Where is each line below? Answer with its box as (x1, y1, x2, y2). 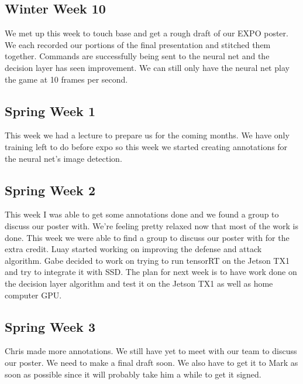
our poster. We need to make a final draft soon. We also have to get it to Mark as (5, 356, 298, 368)
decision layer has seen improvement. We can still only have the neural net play (5, 61, 290, 73)
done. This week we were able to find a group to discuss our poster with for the (5, 231, 290, 243)
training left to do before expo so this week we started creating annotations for (5, 140, 288, 152)
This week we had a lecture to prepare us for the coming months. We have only (5, 129, 290, 141)
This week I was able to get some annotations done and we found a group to (5, 208, 279, 220)
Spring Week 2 (5, 181, 95, 199)
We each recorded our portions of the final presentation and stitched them (5, 38, 271, 50)
